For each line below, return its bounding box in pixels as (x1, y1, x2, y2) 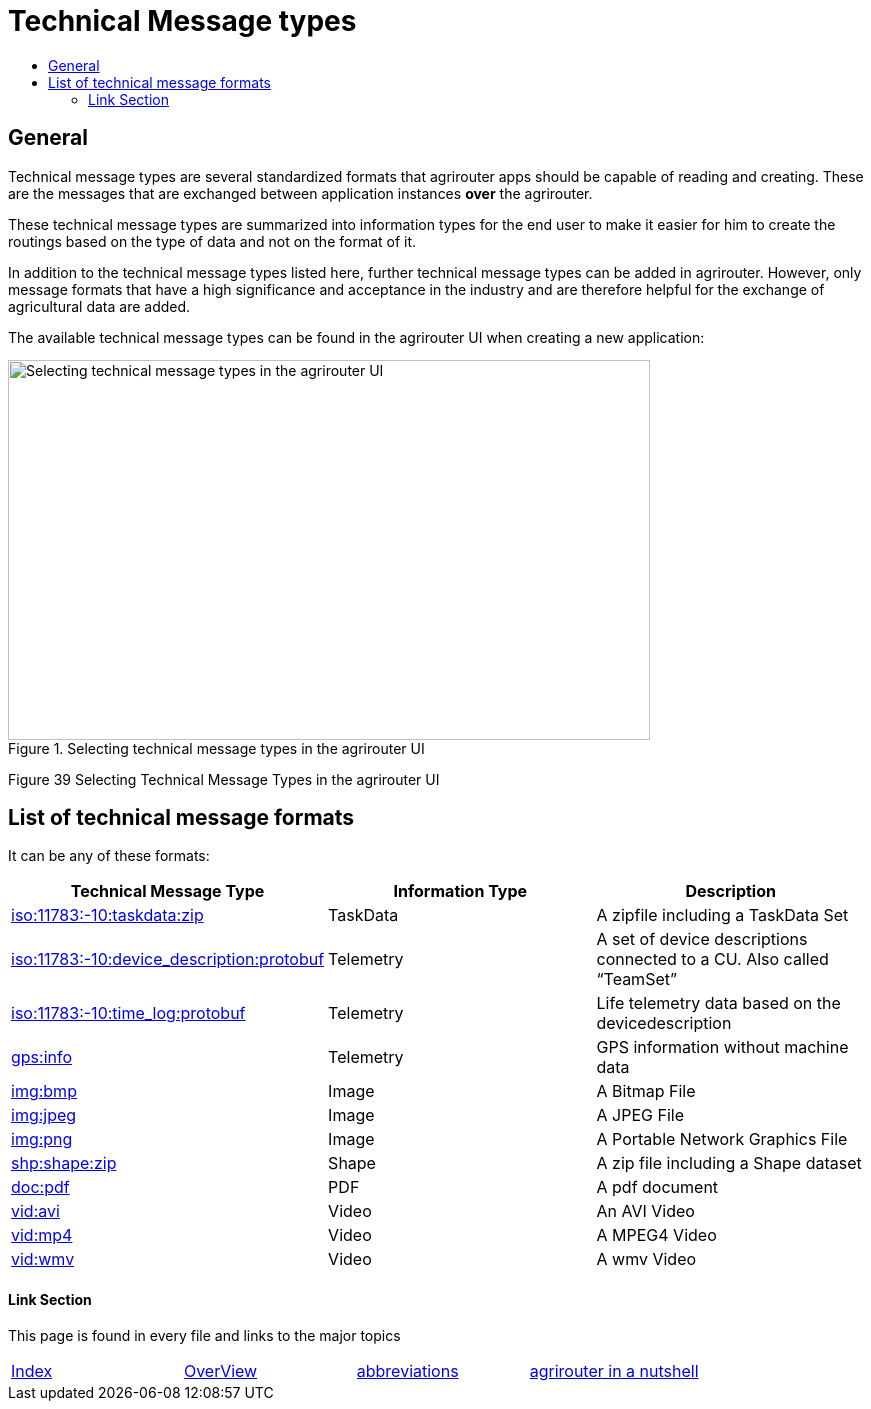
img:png (11, 1129, 73, 1150)
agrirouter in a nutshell (529, 1360, 699, 1381)
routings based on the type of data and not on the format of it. (8, 232, 417, 250)
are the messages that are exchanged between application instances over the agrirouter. (8, 184, 593, 202)
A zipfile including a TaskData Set (596, 905, 849, 926)
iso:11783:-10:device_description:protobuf (11, 949, 325, 970)
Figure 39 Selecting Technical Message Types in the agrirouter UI (8, 770, 440, 788)
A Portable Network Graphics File (596, 1129, 848, 1150)
